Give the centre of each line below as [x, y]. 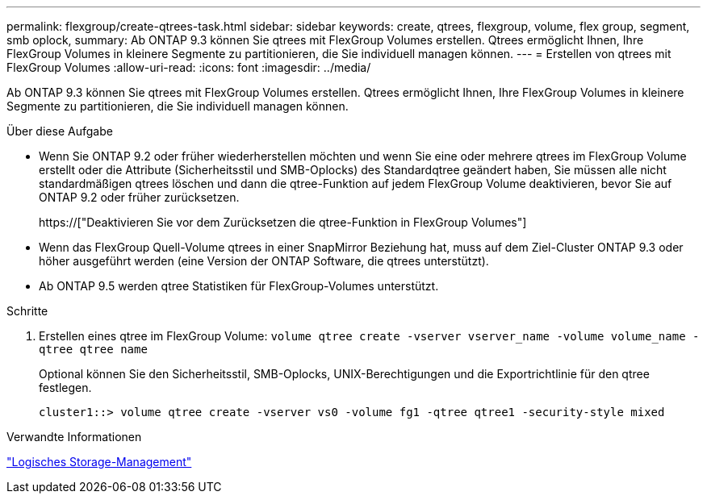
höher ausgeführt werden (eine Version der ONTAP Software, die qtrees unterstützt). [264, 261]
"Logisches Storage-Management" [99, 462]
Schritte [27, 311]
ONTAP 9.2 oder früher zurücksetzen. [139, 197]
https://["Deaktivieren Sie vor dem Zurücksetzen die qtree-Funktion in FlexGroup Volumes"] [283, 222]
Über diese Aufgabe [60, 131]
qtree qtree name [93, 349]
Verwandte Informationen [74, 437]
